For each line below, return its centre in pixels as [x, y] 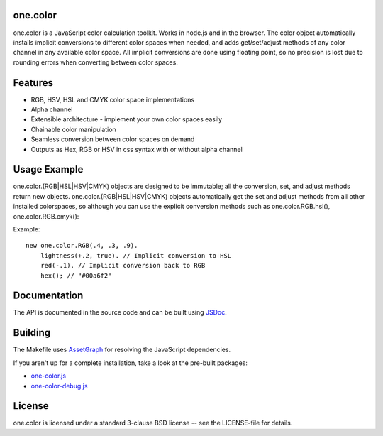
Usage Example [48, 169]
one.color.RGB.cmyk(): [46, 216]
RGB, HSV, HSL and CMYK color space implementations [113, 99]
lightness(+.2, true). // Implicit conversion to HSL [136, 255]
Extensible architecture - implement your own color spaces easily [127, 119]
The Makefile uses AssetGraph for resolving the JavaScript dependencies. [122, 350]
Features [33, 83]
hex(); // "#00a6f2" [76, 276]
